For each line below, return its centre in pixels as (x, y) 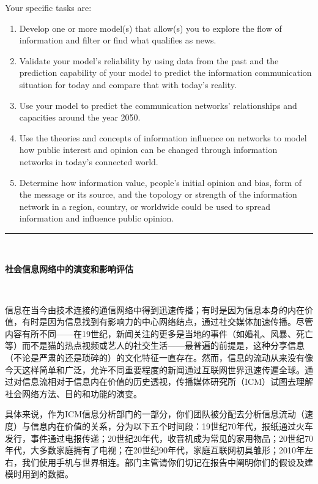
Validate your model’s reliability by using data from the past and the (149, 60)
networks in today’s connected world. (89, 161)
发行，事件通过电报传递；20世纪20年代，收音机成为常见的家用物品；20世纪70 (159, 438)
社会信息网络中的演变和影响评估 (69, 268)
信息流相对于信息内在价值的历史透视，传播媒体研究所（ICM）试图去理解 (167, 382)
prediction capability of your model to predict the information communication (165, 73)
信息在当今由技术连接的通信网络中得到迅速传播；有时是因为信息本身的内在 (155, 309)
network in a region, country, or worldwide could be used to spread (145, 206)
